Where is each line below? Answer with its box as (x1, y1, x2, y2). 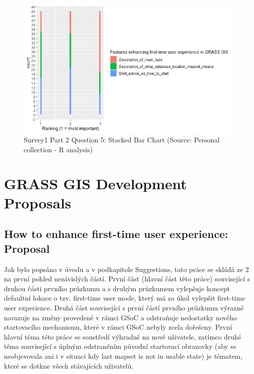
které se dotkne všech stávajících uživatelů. (4, 360, 134, 371)
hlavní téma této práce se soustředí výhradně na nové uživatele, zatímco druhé (4, 331, 242, 341)
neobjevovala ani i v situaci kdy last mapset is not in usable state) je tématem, (4, 350, 243, 361)
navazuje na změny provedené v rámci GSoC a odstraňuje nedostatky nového (4, 312, 237, 322)
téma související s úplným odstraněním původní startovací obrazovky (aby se (4, 341, 237, 351)
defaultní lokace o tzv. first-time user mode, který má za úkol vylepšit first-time (4, 293, 245, 303)
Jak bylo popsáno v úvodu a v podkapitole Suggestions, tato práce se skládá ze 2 (4, 264, 249, 274)
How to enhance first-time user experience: (4, 226, 228, 241)
